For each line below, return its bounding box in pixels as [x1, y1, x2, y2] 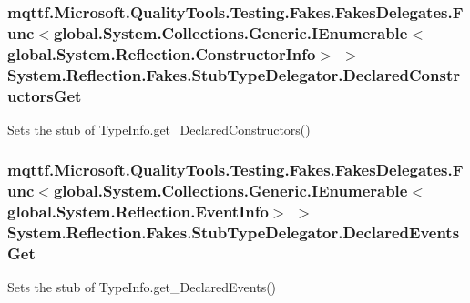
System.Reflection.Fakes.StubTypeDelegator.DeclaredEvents [7, 221, 460, 244]
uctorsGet [7, 84, 82, 106]
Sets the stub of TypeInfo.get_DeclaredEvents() [7, 278, 277, 297]
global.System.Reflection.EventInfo [7, 200, 269, 223]
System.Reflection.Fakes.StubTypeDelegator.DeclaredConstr [7, 63, 460, 86]
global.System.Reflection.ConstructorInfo [7, 42, 316, 65]
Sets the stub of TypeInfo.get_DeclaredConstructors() [7, 119, 311, 138]
